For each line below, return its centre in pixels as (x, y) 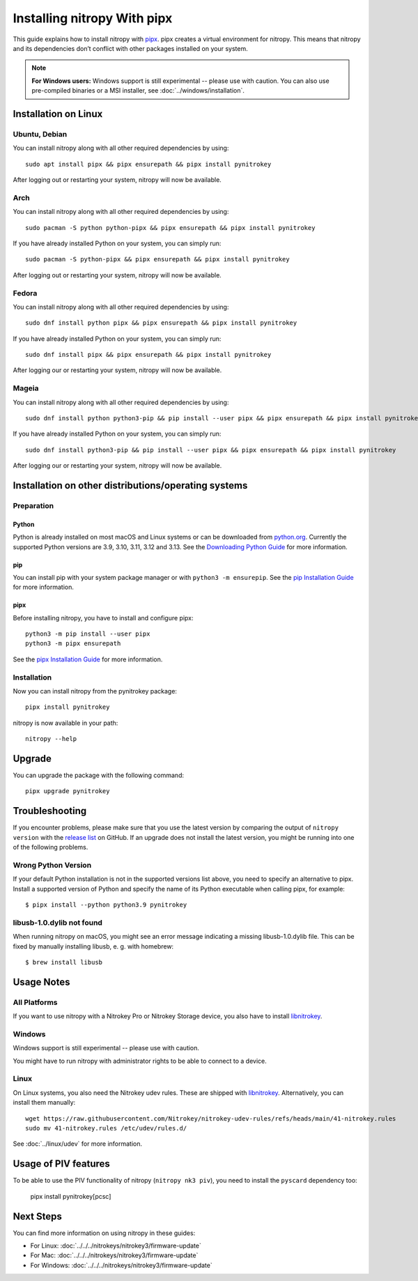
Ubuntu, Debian (40, 134)
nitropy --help (51, 739)
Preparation (33, 505)
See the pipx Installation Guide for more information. (88, 659)
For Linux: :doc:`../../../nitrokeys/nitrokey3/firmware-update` (116, 1245)
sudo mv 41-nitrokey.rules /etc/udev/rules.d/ (106, 1128)
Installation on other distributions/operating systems (130, 485)
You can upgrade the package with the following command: (99, 775)
